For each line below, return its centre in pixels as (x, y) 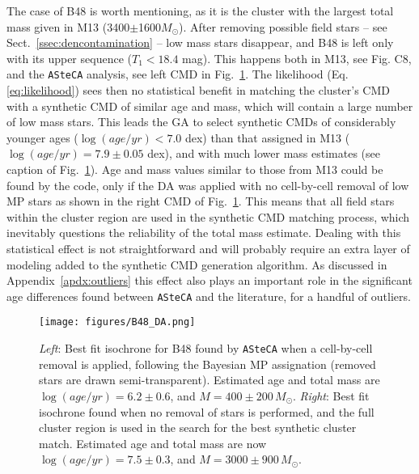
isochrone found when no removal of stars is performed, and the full (207, 411)
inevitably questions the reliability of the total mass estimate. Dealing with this (204, 233)
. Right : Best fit (331, 395)
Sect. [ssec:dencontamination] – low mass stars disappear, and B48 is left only (200, 42)
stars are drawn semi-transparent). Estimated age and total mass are (209, 380)
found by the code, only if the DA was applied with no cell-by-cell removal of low (208, 185)
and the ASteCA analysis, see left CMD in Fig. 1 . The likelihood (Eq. (178, 74)
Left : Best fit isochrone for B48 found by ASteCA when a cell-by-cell (206, 348)
